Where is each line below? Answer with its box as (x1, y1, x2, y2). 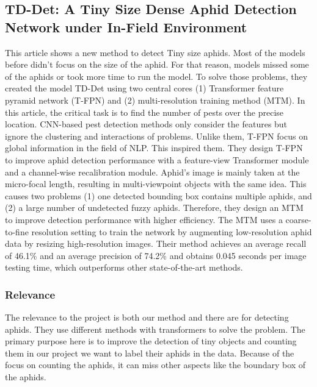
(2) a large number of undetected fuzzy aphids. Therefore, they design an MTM (5, 201, 304, 214)
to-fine (5, 225, 29, 238)
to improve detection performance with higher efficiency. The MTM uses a (5, 213, 283, 225)
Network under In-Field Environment (5, 17, 247, 36)
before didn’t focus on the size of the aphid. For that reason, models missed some (5, 58, 309, 71)
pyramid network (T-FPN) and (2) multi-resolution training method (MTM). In (5, 93, 305, 106)
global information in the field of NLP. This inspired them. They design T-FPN (5, 141, 303, 154)
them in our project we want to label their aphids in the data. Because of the (5, 346, 294, 359)
